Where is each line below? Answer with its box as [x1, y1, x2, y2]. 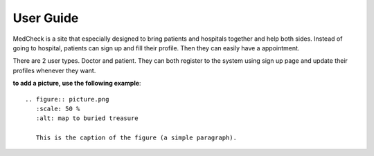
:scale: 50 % [35, 104, 80, 113]
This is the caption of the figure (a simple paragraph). [35, 134, 237, 142]
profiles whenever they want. [12, 66, 96, 75]
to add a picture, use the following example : [12, 79, 141, 88]
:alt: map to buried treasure [35, 115, 139, 122]
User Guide [12, 10, 79, 26]
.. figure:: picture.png [25, 95, 109, 103]
